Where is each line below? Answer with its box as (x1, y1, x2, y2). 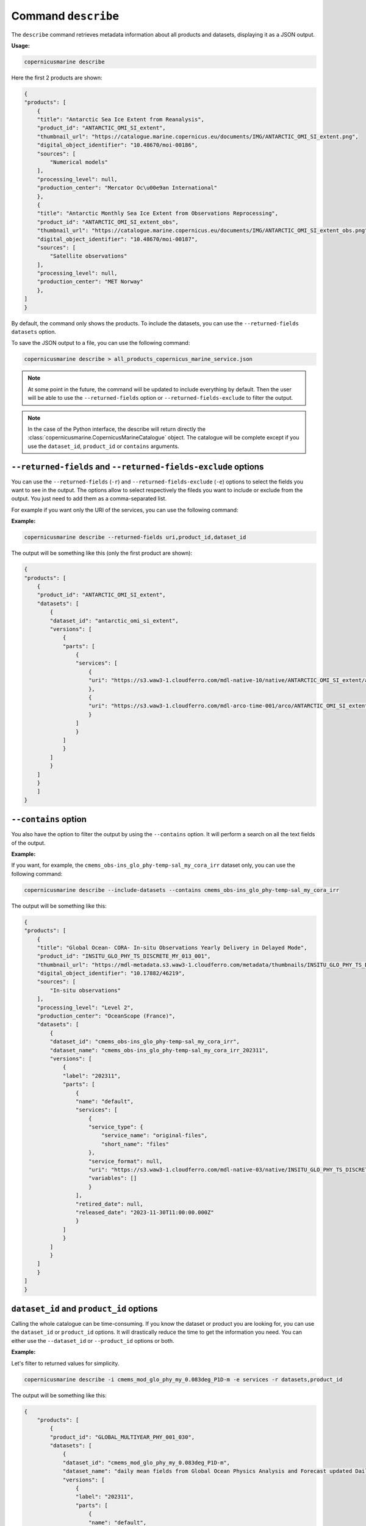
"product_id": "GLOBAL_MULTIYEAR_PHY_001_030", (49, 1433, 195, 1441)
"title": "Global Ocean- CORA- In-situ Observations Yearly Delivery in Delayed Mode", (37, 944, 307, 951)
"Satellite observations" (49, 253, 127, 259)
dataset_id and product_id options (11, 1303, 158, 1314)
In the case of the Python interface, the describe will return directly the (27, 425, 206, 433)
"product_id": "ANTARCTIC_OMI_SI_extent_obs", (37, 219, 179, 225)
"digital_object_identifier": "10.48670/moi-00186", (37, 142, 198, 149)
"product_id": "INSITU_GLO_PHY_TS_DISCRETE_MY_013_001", (37, 953, 211, 960)
